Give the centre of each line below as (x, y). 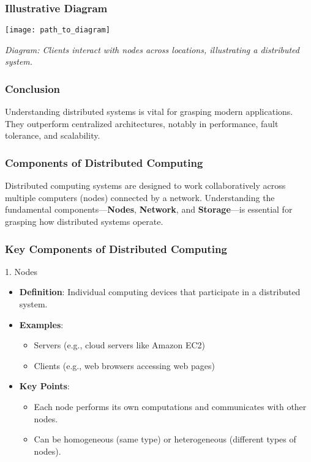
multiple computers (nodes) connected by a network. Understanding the (140, 197)
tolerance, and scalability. (53, 135)
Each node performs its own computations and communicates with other (170, 407)
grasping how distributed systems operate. (84, 222)
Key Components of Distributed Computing (116, 248)
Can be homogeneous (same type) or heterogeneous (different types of (165, 439)
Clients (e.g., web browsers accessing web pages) (124, 365)
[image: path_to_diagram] (58, 30)
